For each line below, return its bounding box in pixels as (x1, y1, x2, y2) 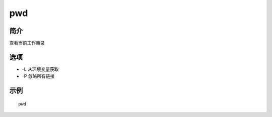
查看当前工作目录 (9, 40, 45, 46)
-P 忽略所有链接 (22, 73, 55, 79)
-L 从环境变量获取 (22, 66, 59, 72)
